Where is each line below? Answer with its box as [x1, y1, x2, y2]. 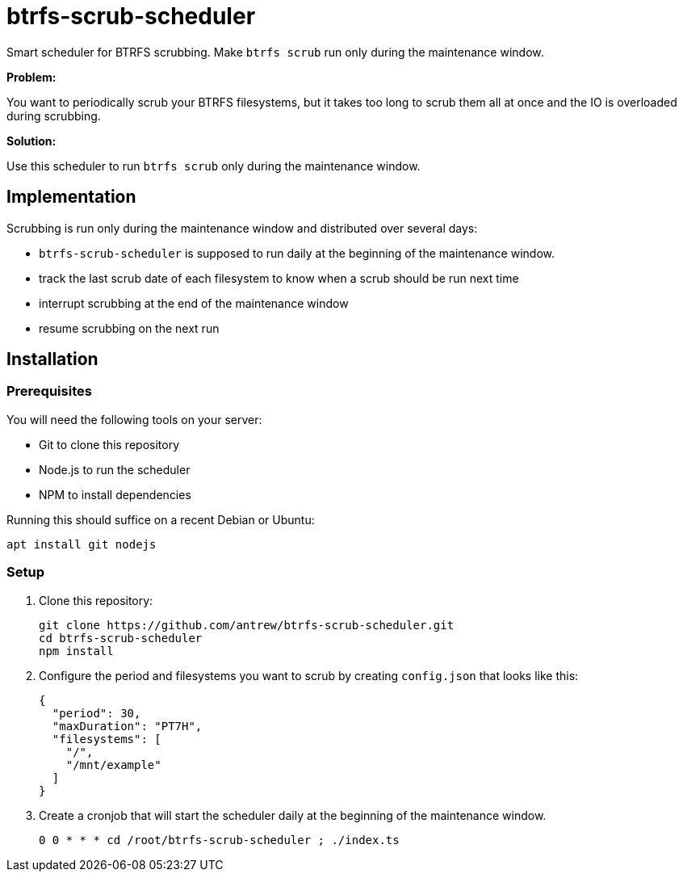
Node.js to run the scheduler [39, 462, 191, 477]
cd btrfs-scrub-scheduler [39, 631, 203, 645]
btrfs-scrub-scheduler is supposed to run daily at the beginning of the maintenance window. [39, 246, 555, 260]
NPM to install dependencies [39, 487, 191, 502]
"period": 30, [52, 706, 141, 720]
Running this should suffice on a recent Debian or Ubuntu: [6, 512, 315, 527]
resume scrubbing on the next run [39, 321, 220, 335]
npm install [39, 644, 114, 657]
